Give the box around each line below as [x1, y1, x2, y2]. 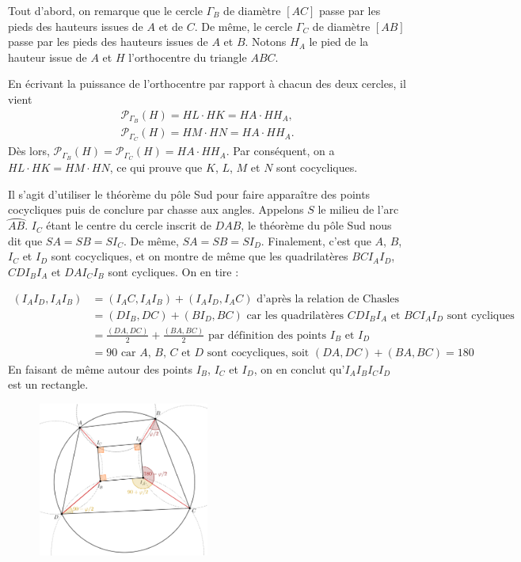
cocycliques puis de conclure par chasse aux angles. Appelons [8, 201, 304, 218]
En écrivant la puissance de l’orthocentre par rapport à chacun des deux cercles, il [8, 75, 406, 92]
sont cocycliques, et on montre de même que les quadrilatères [51, 248, 348, 264]
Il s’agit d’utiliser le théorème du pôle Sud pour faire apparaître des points [8, 185, 371, 202]
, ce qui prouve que [109, 159, 203, 176]
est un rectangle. [8, 376, 89, 393]
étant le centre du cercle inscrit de [46, 217, 211, 234]
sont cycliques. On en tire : [108, 263, 239, 279]
